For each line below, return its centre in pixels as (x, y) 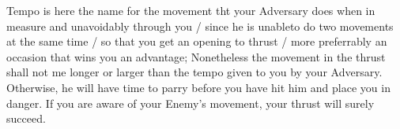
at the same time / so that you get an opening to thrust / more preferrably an (197, 41)
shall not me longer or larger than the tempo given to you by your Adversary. (194, 72)
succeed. (26, 118)
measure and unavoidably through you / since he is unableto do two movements (200, 26)
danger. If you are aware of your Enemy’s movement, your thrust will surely (191, 103)
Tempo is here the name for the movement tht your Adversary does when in (191, 10)
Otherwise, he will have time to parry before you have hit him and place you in (198, 87)
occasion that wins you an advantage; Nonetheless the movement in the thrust (196, 56)
